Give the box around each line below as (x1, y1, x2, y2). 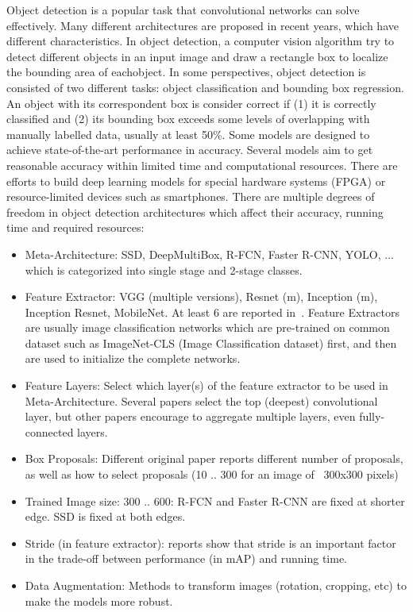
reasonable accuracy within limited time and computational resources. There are (6, 156, 398, 173)
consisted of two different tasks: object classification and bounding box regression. (6, 79, 404, 95)
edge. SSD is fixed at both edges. (25, 508, 186, 525)
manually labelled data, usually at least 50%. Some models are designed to (6, 125, 370, 142)
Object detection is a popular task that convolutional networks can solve (6, 2, 360, 17)
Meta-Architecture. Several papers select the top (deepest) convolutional (25, 392, 378, 409)
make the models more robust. (25, 592, 173, 609)
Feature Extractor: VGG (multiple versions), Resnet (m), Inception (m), (25, 288, 378, 305)
